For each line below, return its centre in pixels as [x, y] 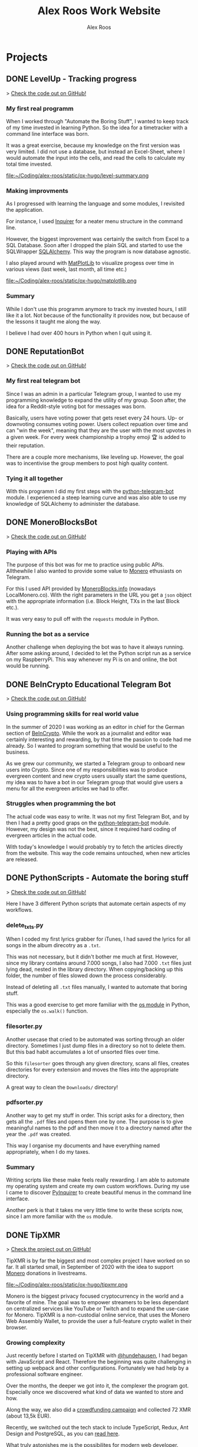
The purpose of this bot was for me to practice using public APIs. [85, 565]
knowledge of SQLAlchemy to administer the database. [73, 504]
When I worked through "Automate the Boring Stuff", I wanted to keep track [98, 122]
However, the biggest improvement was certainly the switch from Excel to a [98, 239]
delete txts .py [25, 925]
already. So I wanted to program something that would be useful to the [92, 745]
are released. [22, 859]
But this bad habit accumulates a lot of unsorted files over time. [83, 1052]
